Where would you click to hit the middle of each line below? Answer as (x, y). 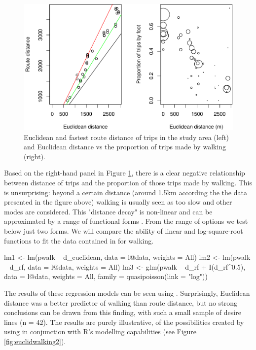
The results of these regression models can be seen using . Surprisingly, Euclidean (127, 293)
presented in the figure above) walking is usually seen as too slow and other (118, 202)
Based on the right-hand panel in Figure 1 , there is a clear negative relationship (125, 173)
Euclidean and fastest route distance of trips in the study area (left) (127, 137)
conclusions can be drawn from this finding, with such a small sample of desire (123, 312)
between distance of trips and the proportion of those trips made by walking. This (128, 183)
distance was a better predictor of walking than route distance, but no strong (121, 302)
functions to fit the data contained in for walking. (79, 240)
